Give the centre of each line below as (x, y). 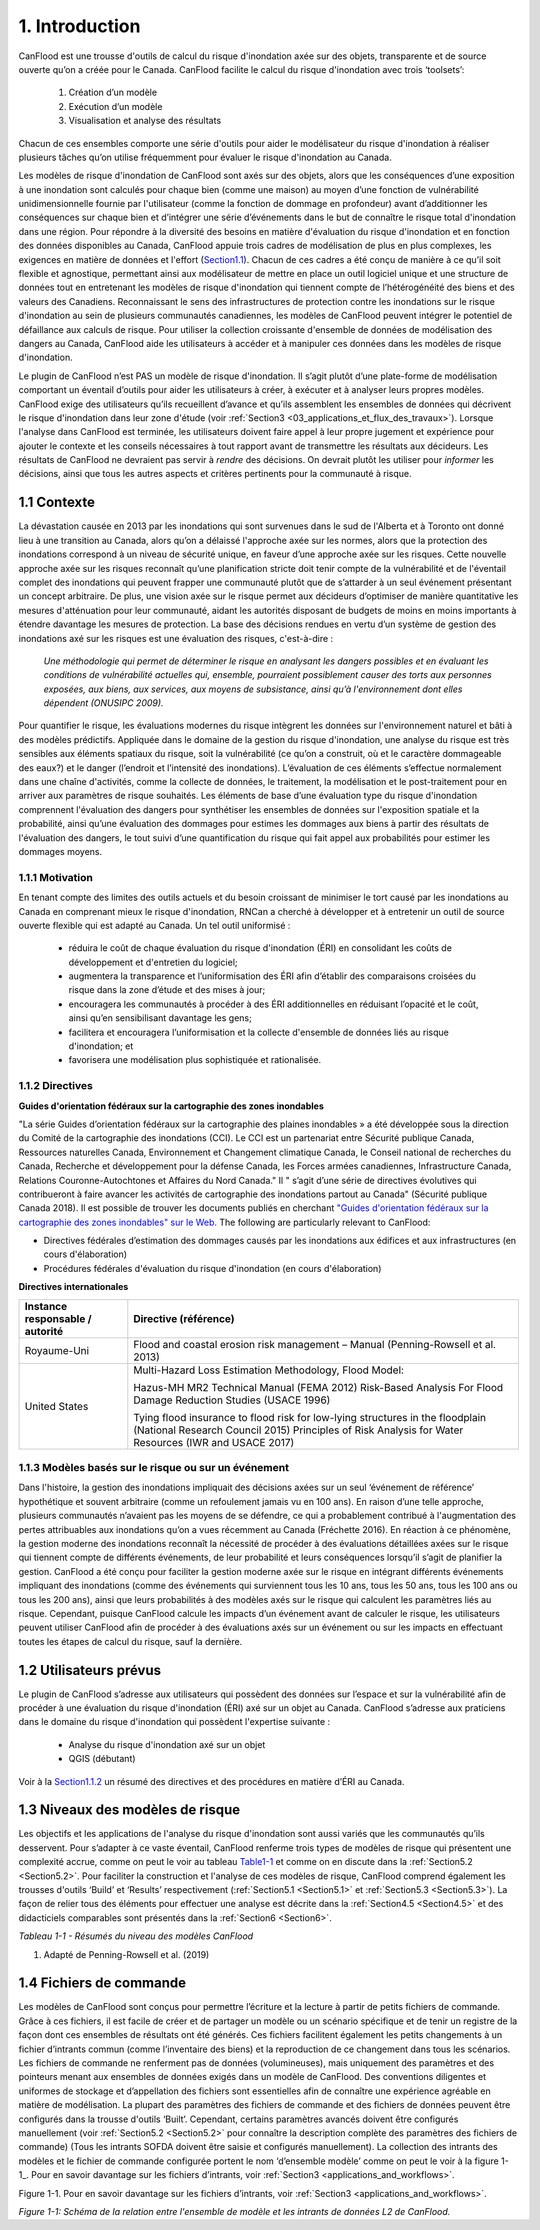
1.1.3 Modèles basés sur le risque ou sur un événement (154, 1468)
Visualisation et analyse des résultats (145, 121)
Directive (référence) (184, 1318)
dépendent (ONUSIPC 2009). (103, 703)
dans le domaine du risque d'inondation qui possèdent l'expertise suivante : (174, 1722)
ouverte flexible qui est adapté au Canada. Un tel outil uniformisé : (154, 925)
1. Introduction (79, 26)
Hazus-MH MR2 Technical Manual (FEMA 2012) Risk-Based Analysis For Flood (318, 1387)
